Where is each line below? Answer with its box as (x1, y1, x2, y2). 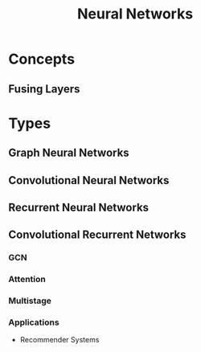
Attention (8, 274, 46, 285)
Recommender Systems (19, 335, 100, 345)
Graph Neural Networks (8, 146, 130, 160)
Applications (8, 317, 59, 328)
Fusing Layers (8, 82, 80, 96)
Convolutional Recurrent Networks (8, 228, 187, 242)
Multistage (8, 295, 52, 306)
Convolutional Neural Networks (8, 174, 170, 187)
